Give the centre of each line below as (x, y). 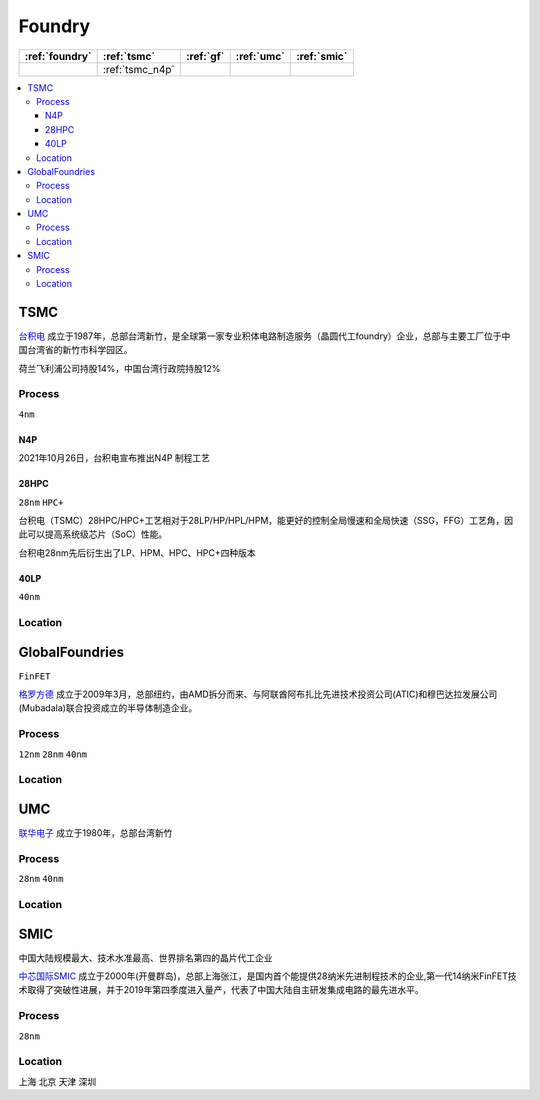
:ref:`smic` (322, 56)
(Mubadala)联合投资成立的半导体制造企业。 (108, 708)
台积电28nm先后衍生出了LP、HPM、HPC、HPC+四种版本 (137, 552)
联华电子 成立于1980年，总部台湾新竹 (95, 833)
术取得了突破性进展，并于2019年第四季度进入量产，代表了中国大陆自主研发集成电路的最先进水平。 (221, 990)
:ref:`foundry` (58, 56)
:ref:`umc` (260, 56)
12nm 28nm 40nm (53, 754)
